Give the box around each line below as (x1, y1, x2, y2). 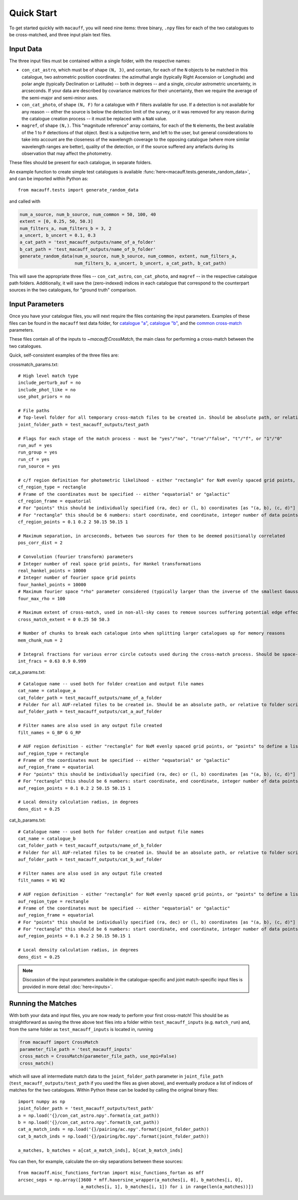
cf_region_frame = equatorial (18, 498, 92, 504)
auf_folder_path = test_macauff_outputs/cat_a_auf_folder (18, 709, 162, 715)
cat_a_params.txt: (9, 669, 46, 675)
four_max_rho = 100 (18, 596, 66, 601)
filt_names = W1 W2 (18, 878, 66, 883)
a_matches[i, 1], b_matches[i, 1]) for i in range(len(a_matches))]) (80, 1184, 254, 1190)
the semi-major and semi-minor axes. (21, 94, 99, 100)
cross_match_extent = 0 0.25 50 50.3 (18, 617, 110, 622)
